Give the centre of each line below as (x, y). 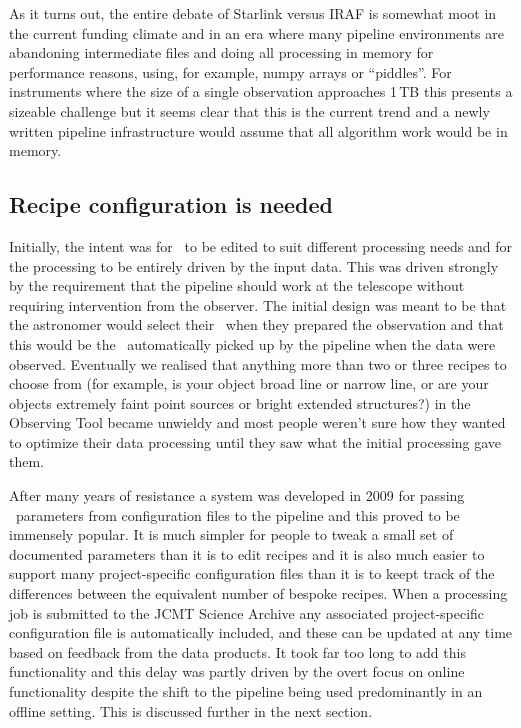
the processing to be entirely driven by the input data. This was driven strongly (254, 265)
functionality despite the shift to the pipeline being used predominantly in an (246, 691)
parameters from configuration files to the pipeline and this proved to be (237, 514)
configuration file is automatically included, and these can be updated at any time (261, 632)
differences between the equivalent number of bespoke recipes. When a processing (258, 593)
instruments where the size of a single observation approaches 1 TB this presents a (261, 91)
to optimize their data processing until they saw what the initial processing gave (255, 441)
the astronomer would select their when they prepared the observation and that (256, 324)
